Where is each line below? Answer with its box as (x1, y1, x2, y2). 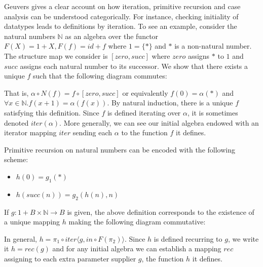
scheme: (4, 154, 28, 165)
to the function (121, 127, 168, 138)
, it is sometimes (187, 107, 238, 118)
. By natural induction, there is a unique (107, 97, 233, 108)
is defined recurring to (154, 233, 222, 244)
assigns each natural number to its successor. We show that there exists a (20, 60, 248, 71)
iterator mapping (4, 127, 57, 138)
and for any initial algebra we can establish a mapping (52, 243, 221, 254)
